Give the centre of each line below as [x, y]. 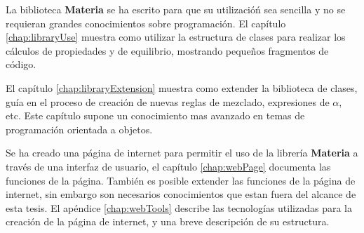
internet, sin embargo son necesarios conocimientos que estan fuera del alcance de [181, 194]
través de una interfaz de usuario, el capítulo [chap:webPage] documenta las [168, 166]
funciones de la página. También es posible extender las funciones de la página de [181, 180]
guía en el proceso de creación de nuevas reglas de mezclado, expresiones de [168, 101]
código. [21, 64]
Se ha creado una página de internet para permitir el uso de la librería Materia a [182, 153]
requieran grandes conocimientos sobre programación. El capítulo [146, 23]
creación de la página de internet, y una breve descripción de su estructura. [168, 221]
